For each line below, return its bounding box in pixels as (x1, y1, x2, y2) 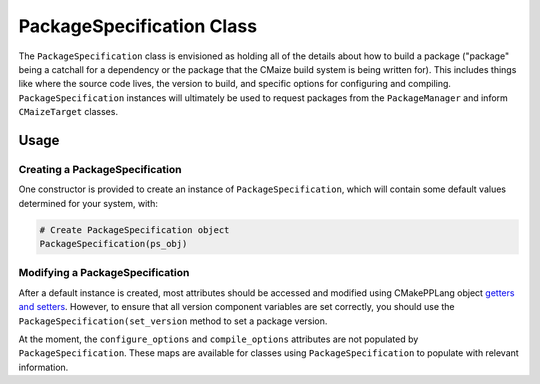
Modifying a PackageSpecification (18, 266, 190, 280)
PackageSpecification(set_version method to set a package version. (18, 315, 328, 327)
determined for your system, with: (18, 197, 159, 209)
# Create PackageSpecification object (39, 224, 230, 235)
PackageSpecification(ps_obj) (39, 238, 188, 250)
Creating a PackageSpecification (18, 162, 182, 176)
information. (18, 361, 69, 373)
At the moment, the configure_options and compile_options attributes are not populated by (18, 333, 419, 345)
